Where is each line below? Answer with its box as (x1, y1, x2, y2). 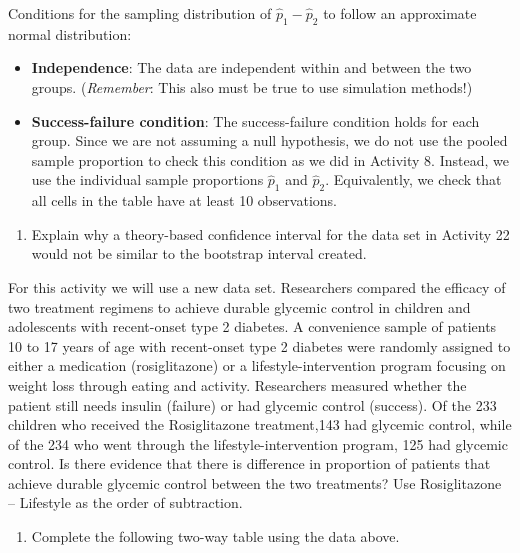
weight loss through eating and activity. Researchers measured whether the (8, 374, 467, 395)
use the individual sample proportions (31, 169, 264, 190)
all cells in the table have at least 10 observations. (31, 190, 337, 211)
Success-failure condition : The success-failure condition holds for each (31, 110, 480, 131)
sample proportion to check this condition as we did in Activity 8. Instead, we (31, 149, 509, 170)
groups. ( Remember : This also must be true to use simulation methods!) (31, 76, 473, 97)
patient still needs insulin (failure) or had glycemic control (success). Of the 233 (8, 394, 497, 415)
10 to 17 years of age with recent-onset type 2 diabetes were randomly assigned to (8, 335, 511, 356)
